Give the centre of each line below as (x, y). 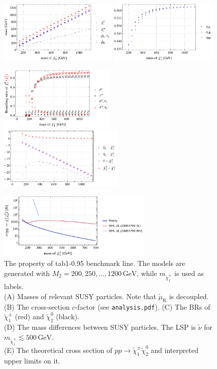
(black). (68, 316)
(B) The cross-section (37, 306)
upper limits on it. (32, 360)
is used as (189, 273)
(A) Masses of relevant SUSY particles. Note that (80, 296)
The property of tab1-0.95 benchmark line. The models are (95, 263)
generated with (27, 273)
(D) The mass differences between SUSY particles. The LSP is (100, 327)
